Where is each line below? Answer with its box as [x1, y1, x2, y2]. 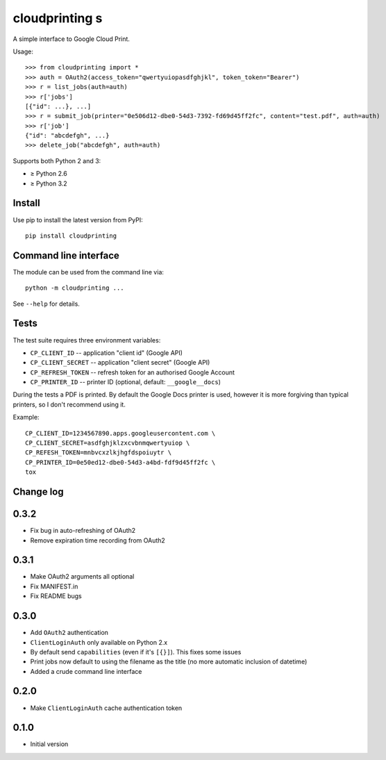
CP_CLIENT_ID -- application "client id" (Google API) [30, 348, 183, 357]
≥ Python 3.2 [30, 179, 67, 188]
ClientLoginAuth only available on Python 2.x [30, 638, 168, 646]
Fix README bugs [30, 592, 83, 600]
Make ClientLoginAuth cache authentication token [30, 704, 183, 712]
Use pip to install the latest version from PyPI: [12, 215, 143, 224]
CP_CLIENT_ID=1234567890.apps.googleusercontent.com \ [25, 429, 216, 437]
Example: [12, 413, 40, 422]
